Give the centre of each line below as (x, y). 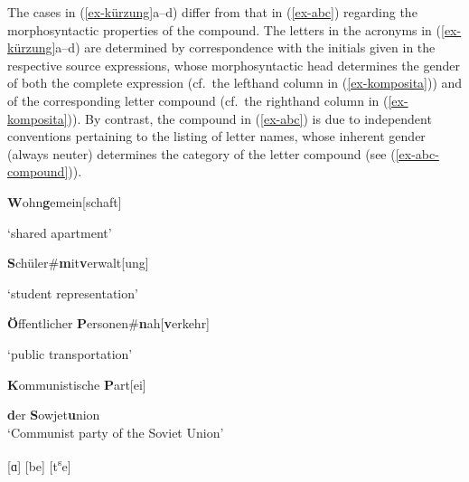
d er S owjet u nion (54, 415)
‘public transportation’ (70, 353)
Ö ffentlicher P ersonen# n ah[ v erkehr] (109, 323)
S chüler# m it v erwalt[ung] (78, 263)
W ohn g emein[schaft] (65, 201)
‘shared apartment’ (60, 232)
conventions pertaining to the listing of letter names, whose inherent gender (216, 136)
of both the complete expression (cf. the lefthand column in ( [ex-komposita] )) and (235, 83)
